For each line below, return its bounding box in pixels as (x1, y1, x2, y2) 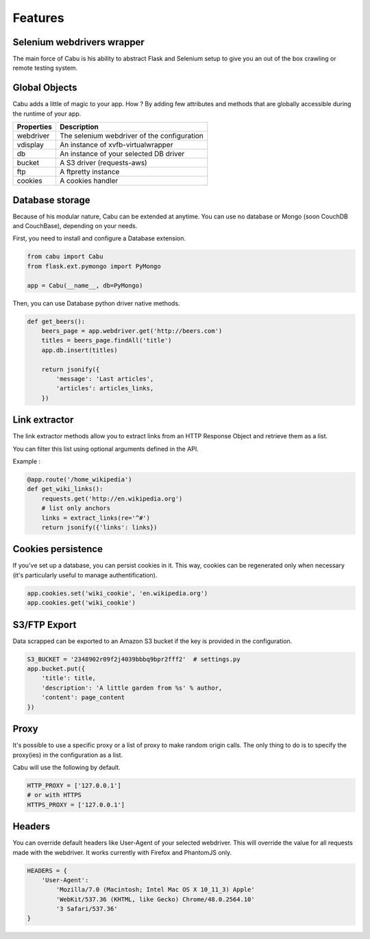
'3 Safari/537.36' (56, 905, 118, 913)
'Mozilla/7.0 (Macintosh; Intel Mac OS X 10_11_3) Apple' (56, 886, 255, 894)
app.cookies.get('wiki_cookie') (27, 599, 136, 607)
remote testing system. (12, 64, 78, 72)
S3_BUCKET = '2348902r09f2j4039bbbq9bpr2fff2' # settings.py (27, 655, 241, 663)
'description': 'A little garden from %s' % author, (41, 684, 223, 692)
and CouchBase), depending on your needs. (12, 222, 138, 230)
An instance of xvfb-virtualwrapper (59, 140, 173, 150)
